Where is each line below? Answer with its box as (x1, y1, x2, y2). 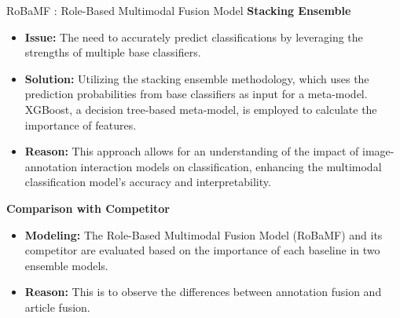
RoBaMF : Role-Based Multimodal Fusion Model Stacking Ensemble (6, 2, 351, 18)
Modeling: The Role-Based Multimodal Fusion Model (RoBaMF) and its (24, 226, 383, 243)
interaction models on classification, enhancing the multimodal (80, 158, 382, 174)
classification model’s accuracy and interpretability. (24, 174, 271, 190)
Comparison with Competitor (6, 199, 170, 216)
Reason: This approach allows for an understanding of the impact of (24, 143, 359, 159)
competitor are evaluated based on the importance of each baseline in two (24, 242, 380, 258)
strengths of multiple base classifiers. (24, 44, 201, 60)
